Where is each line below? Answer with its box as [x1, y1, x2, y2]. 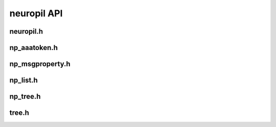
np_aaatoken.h [9, 43, 58, 52]
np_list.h [9, 76, 38, 85]
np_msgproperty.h [9, 60, 71, 68]
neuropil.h [9, 27, 43, 36]
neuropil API [9, 8, 63, 19]
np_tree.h [9, 92, 41, 101]
